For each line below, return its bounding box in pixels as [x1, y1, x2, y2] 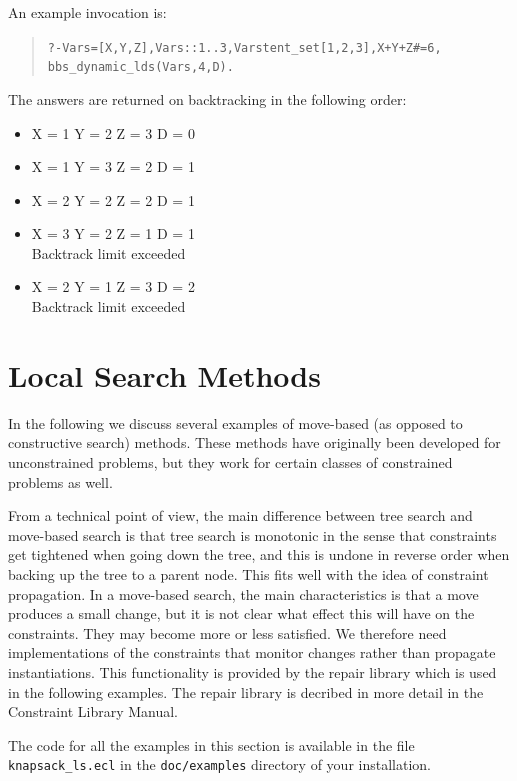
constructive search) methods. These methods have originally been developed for [8, 432, 501, 453]
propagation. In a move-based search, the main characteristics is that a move [8, 583, 479, 604]
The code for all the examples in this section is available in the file [8, 734, 415, 755]
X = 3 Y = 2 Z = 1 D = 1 [31, 223, 195, 244]
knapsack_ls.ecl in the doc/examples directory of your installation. [8, 754, 431, 775]
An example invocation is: [8, 2, 167, 22]
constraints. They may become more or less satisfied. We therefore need [8, 622, 447, 643]
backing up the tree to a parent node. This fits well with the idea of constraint [8, 563, 489, 584]
